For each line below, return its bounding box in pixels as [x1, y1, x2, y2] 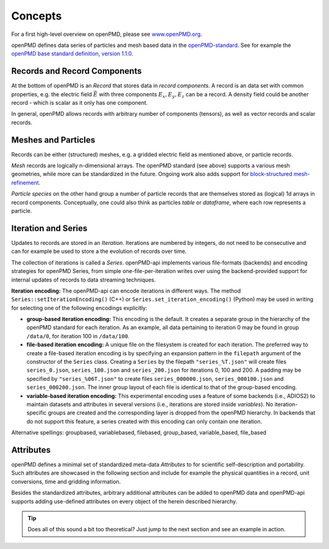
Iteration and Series [11, 223, 88, 233]
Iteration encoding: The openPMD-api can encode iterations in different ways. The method [11, 287, 241, 294]
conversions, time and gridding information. [11, 478, 121, 485]
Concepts [11, 9, 62, 23]
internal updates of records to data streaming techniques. [11, 276, 156, 283]
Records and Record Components [11, 66, 142, 76]
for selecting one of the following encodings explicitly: [11, 304, 147, 311]
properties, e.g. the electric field [11, 90, 93, 97]
